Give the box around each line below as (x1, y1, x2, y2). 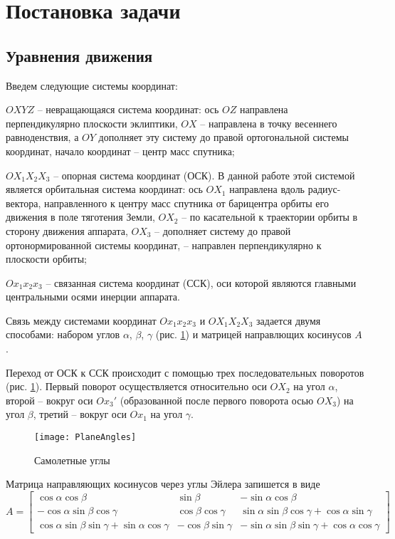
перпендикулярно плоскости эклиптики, (6, 115, 178, 130)
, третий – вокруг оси (33, 407, 127, 422)
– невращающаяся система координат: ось (37, 102, 219, 117)
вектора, (6, 195, 41, 210)
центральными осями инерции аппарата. (6, 289, 180, 304)
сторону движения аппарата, (6, 223, 128, 238)
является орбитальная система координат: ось (6, 182, 203, 197)
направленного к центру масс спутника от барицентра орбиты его (44, 195, 329, 210)
